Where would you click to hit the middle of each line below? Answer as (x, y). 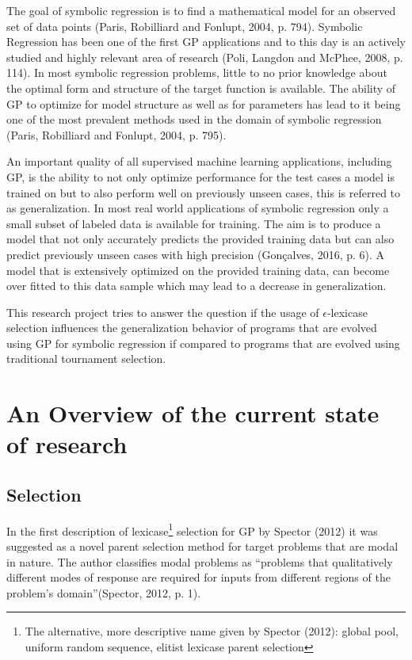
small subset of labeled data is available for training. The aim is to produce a (194, 223)
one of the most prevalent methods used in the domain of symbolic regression (194, 119)
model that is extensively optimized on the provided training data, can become (198, 270)
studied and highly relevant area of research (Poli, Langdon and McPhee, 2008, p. (205, 57)
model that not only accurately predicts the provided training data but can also (200, 239)
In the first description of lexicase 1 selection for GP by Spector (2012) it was (192, 529)
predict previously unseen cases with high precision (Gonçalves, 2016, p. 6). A (196, 254)
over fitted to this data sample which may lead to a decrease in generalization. (196, 286)
